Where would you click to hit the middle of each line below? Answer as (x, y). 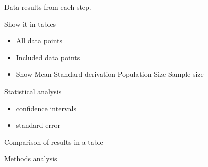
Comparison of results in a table (54, 142)
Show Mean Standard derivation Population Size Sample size (110, 74)
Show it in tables (30, 23)
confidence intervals (46, 108)
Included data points (48, 57)
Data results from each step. (48, 7)
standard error (38, 125)
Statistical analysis (33, 91)
